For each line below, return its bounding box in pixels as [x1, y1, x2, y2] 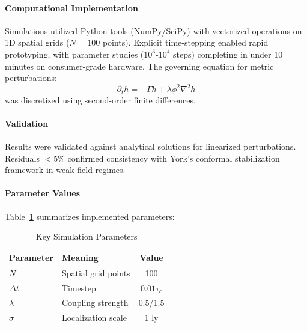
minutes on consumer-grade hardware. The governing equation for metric [5, 59, 274, 72]
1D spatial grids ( [5, 36, 70, 49]
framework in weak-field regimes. [5, 163, 126, 176]
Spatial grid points [61, 266, 130, 279]
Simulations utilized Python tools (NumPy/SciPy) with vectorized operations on [5, 24, 302, 37]
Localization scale [61, 311, 127, 324]
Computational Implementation [5, 1, 138, 14]
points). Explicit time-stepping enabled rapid [102, 36, 269, 49]
